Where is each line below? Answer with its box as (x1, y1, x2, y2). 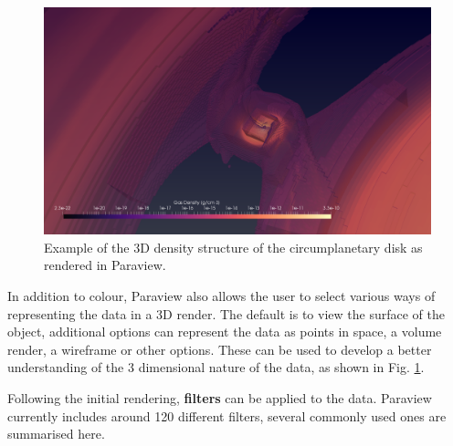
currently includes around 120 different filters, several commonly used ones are (7, 406, 447, 425)
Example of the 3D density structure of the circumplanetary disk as (44, 237, 423, 256)
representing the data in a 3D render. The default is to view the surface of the (7, 304, 445, 323)
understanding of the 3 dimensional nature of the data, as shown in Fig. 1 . (7, 358, 425, 377)
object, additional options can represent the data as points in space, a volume (7, 322, 442, 341)
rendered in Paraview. (44, 255, 166, 275)
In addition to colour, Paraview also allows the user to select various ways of (7, 286, 436, 306)
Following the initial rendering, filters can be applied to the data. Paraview (7, 389, 432, 408)
